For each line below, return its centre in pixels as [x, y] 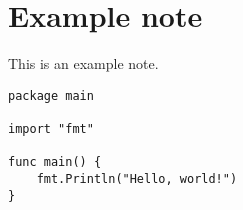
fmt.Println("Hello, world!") [137, 179]
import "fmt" [51, 129]
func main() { [55, 162]
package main [51, 95]
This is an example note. [83, 63]
